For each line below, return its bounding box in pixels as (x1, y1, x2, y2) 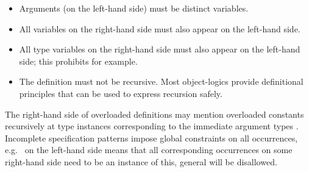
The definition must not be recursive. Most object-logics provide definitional (19, 75, 304, 88)
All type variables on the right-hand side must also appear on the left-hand (19, 43, 300, 56)
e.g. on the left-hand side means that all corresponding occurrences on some (5, 143, 293, 156)
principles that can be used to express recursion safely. (19, 87, 222, 99)
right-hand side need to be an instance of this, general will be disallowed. (5, 155, 277, 168)
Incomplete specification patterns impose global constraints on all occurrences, (5, 131, 298, 144)
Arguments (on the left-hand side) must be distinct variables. (19, 2, 249, 14)
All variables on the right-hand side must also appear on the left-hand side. (19, 22, 300, 35)
